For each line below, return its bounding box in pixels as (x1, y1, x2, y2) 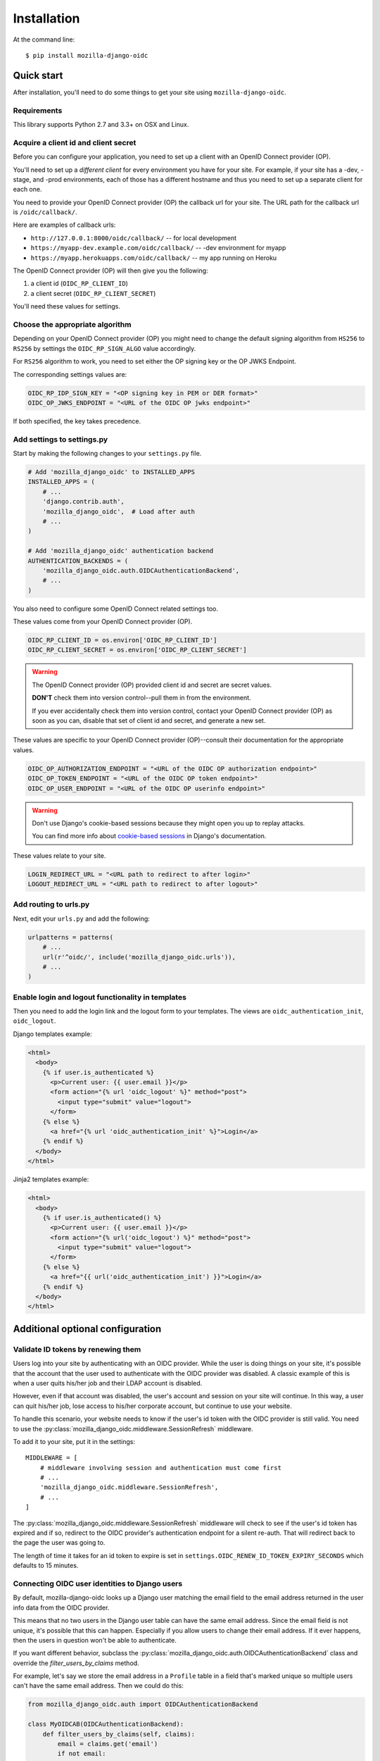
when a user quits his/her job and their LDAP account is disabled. (13, 1379, 203, 1387)
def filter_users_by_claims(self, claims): (42, 1730, 195, 1738)
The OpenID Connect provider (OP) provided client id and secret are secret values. (32, 680, 272, 689)
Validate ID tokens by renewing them (13, 1344, 141, 1354)
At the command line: (13, 35, 75, 44)
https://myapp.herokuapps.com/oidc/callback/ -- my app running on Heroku (30, 254, 277, 262)
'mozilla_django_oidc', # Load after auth (42, 507, 195, 516)
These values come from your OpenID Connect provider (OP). (13, 617, 193, 626)
